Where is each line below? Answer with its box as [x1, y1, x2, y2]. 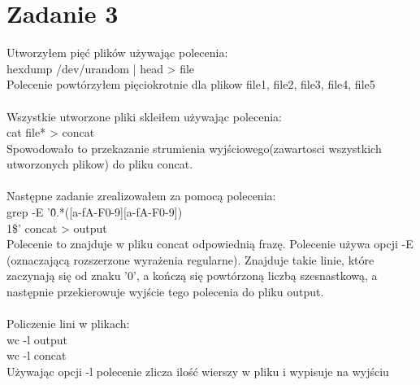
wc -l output [6, 330, 68, 348]
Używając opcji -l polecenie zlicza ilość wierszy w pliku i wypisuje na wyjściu [6, 363, 389, 379]
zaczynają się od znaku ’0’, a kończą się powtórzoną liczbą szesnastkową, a [6, 267, 378, 284]
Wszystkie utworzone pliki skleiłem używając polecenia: [6, 107, 283, 125]
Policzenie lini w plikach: [6, 315, 130, 332]
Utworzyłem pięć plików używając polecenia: [6, 44, 228, 61]
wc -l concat [6, 347, 67, 364]
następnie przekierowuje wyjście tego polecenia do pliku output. [6, 283, 324, 300]
